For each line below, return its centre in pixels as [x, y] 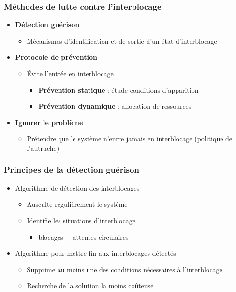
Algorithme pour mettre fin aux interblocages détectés [96, 253]
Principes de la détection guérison [72, 170]
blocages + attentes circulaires [83, 236]
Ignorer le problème [49, 122]
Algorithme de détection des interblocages [77, 187]
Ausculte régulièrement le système [77, 204]
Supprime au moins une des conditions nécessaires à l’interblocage [125, 269]
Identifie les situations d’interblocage [81, 220]
